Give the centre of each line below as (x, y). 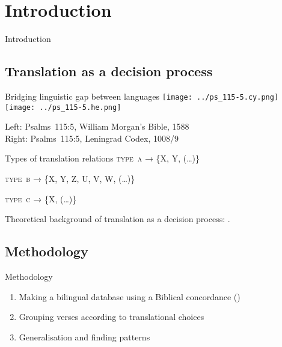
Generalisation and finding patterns (84, 336)
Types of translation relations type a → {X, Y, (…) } (103, 158)
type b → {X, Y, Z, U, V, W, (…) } (70, 179)
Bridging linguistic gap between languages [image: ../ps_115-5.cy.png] (142, 96)
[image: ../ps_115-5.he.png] (63, 107)
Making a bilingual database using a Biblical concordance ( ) (130, 296)
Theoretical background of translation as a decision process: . (118, 219)
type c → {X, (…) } (41, 198)
